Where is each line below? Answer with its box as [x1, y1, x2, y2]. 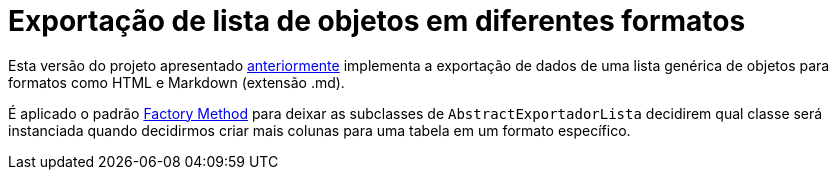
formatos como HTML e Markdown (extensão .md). [8, 73, 345, 91]
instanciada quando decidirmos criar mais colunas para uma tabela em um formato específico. [8, 121, 631, 139]
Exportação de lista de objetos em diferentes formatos [8, 4, 746, 38]
